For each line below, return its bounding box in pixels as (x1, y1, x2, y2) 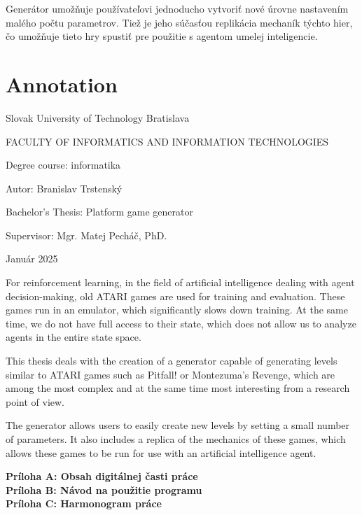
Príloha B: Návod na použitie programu (6, 482, 202, 497)
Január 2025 (6, 251, 58, 266)
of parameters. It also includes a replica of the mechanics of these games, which (6, 432, 346, 446)
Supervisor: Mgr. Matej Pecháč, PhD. (6, 227, 167, 242)
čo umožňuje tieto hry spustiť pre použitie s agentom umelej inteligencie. (6, 29, 318, 43)
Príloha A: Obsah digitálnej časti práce (6, 469, 198, 484)
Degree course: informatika (6, 157, 121, 172)
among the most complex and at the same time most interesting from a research (6, 381, 350, 395)
